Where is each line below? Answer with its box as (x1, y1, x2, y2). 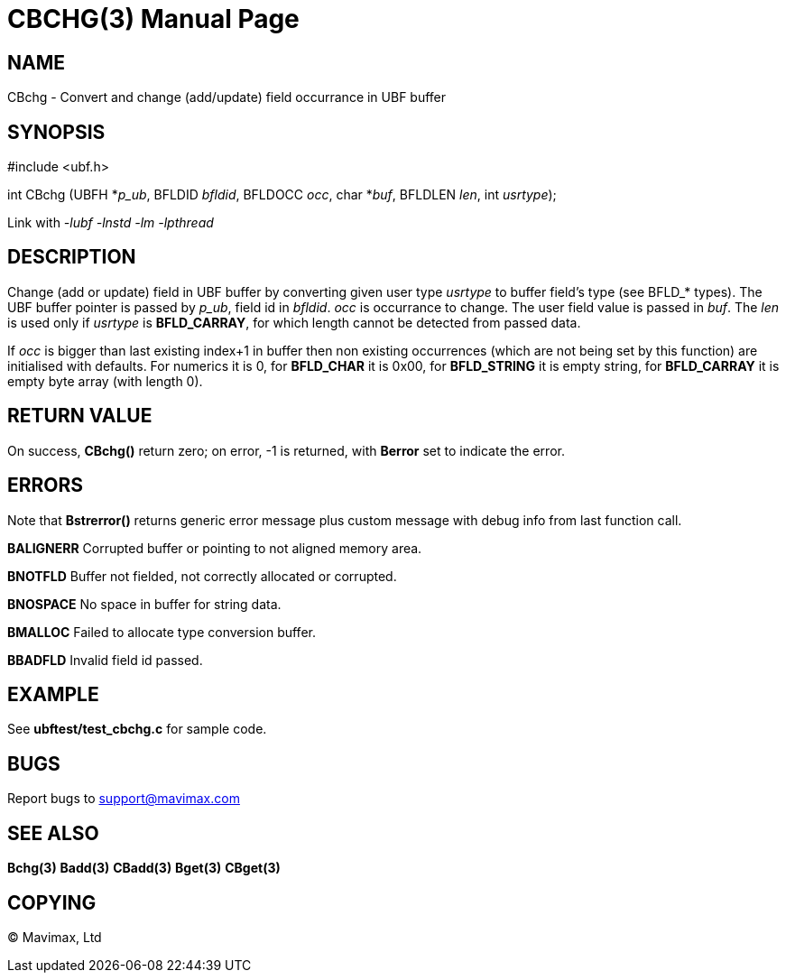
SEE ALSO (7, 821, 99, 845)
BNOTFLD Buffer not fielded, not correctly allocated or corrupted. (7, 568, 397, 584)
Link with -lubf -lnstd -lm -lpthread (7, 215, 214, 231)
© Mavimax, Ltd (7, 929, 102, 945)
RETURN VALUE (7, 404, 153, 428)
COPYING (7, 891, 97, 914)
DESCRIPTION (7, 245, 136, 269)
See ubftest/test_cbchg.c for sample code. (7, 721, 267, 737)
